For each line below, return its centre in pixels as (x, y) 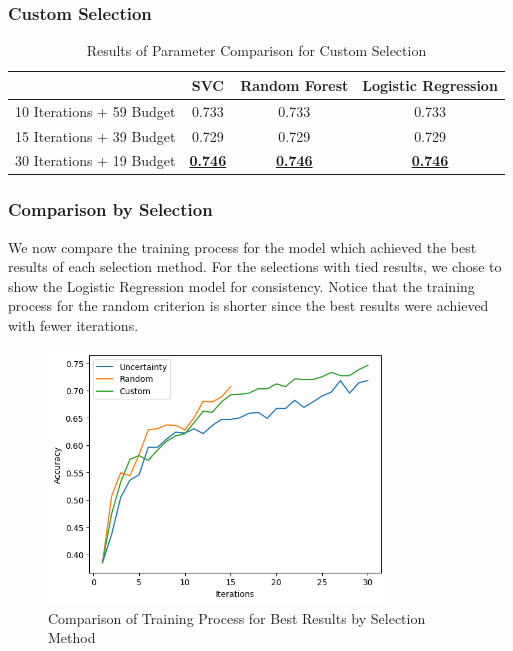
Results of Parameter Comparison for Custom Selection (256, 50)
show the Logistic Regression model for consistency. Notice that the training (241, 285)
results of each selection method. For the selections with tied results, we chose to (255, 266)
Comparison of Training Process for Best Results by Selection (237, 617)
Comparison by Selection (110, 209)
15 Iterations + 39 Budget (95, 135)
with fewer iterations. (73, 325)
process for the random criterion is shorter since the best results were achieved (248, 305)
